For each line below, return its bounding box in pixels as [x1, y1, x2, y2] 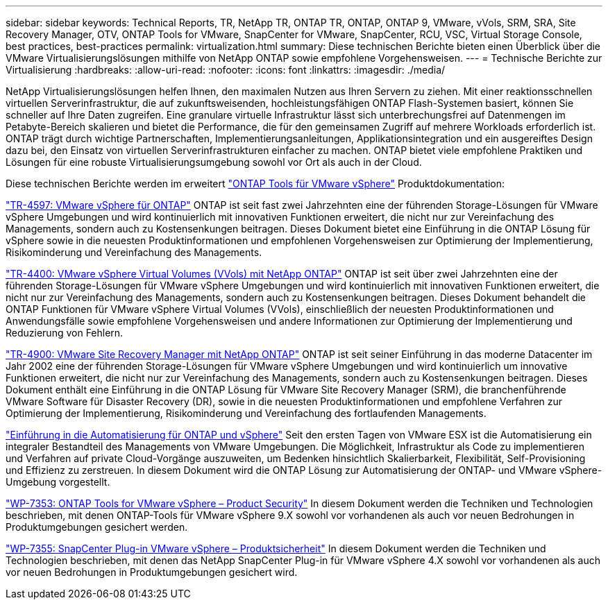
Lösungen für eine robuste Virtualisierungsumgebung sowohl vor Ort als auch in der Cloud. [6, 156, 422, 168]
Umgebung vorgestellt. [6, 476, 110, 488]
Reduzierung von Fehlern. [6, 327, 124, 339]
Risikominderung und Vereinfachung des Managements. [6, 246, 262, 258]
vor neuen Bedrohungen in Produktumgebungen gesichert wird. [6, 566, 298, 578]
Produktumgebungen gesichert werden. [6, 521, 188, 533]
